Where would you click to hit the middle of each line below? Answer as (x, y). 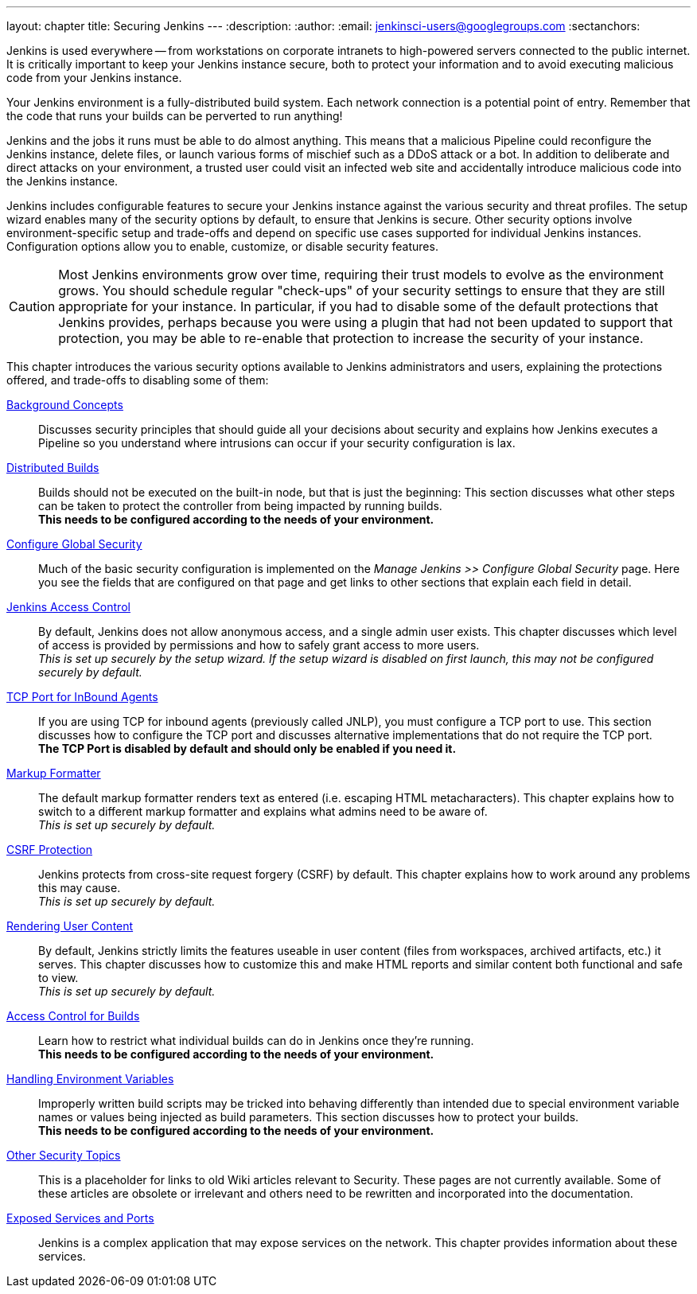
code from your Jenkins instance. (94, 78)
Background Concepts (65, 405)
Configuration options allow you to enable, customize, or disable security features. (222, 246)
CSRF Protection (50, 850)
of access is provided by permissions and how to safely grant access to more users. (259, 645)
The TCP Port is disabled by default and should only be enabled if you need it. (247, 748)
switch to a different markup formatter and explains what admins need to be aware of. (263, 811)
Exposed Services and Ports (80, 1218)
